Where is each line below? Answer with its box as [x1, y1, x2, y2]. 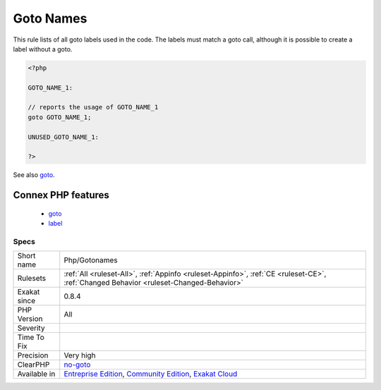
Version [17, 314, 43, 324]
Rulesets [17, 274, 46, 284]
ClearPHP [17, 360, 50, 370]
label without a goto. [13, 44, 73, 53]
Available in [17, 369, 56, 379]
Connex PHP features [13, 189, 109, 201]
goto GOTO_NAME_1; [28, 113, 92, 121]
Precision [17, 351, 49, 360]
